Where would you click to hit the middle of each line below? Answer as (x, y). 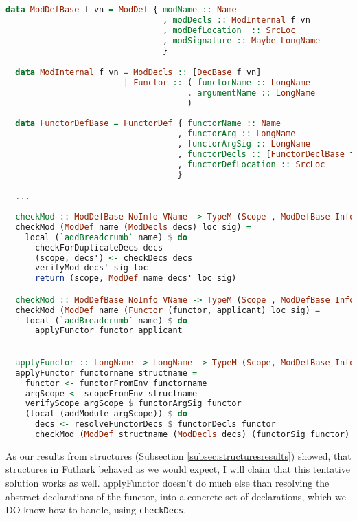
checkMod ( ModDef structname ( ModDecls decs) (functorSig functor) (192, 434)
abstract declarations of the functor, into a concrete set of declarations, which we (176, 496)
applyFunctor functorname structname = (106, 373)
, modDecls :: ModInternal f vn (237, 20)
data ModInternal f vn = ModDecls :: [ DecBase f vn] (138, 73)
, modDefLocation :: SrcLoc (229, 30)
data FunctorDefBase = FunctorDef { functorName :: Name (148, 124)
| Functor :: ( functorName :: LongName (217, 82)
